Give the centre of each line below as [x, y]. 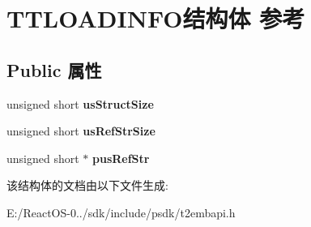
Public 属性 [54, 69]
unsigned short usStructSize [80, 103]
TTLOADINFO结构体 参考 [156, 18]
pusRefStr [121, 158]
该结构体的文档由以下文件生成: [87, 185]
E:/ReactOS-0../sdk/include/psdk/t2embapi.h [121, 212]
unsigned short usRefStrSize [81, 131]
